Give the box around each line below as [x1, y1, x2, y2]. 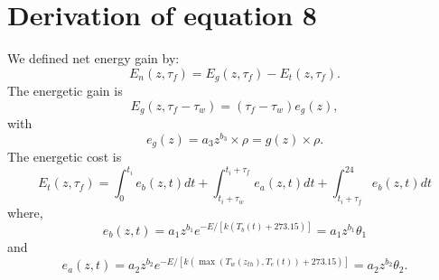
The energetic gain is [7, 81, 123, 100]
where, [7, 202, 43, 221]
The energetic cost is [7, 147, 122, 166]
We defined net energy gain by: [7, 49, 180, 68]
